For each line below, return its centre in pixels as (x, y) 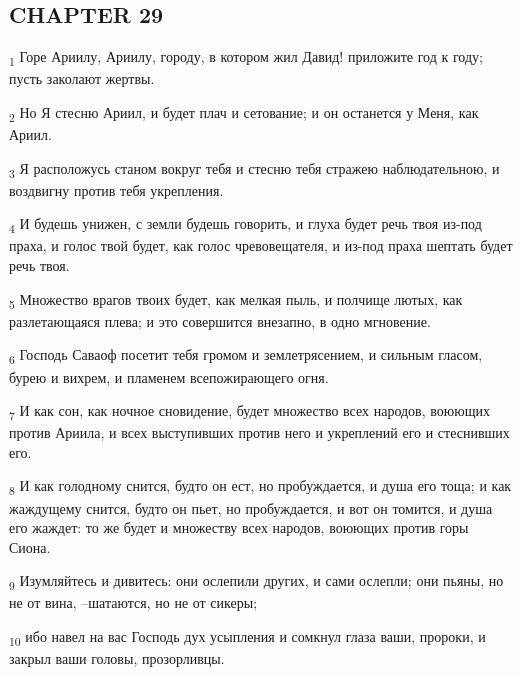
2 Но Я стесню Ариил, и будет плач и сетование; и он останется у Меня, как (244, 113)
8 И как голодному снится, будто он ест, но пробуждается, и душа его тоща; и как (260, 487)
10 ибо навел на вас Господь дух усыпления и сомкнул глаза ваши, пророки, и (247, 637)
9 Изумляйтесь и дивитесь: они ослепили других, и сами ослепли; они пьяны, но (256, 582)
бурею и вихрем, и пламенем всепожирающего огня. (169, 376)
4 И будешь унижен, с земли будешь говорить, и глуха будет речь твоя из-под (245, 225)
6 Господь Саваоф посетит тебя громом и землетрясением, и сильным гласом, (246, 356)
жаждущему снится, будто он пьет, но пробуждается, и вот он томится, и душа (251, 507)
